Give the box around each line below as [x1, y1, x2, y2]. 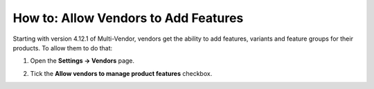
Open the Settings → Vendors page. [30, 57, 135, 65]
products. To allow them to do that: [12, 43, 113, 52]
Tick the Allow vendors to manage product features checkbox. [30, 69, 213, 77]
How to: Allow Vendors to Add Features [12, 10, 244, 26]
